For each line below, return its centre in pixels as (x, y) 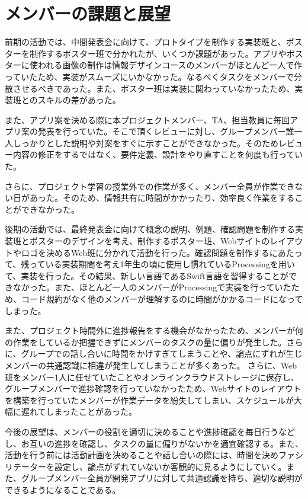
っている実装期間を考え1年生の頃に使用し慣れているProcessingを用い (162, 264)
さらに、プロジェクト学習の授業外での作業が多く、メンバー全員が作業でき (150, 186)
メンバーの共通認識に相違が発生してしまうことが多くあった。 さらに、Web (151, 365)
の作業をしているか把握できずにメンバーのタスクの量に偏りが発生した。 (146, 342)
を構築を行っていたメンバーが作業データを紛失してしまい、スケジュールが (149, 400)
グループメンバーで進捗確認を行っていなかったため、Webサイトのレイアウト (153, 388)
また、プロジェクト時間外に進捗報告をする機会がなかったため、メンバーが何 (154, 330)
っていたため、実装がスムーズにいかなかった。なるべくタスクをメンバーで (149, 76)
